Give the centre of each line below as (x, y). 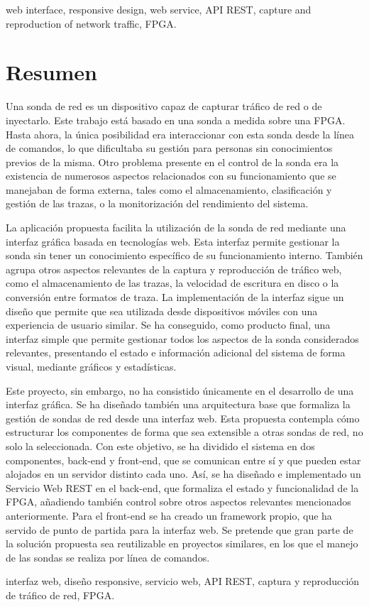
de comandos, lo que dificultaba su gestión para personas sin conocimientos (169, 148)
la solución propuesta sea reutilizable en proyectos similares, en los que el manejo (182, 543)
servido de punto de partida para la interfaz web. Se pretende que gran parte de (180, 529)
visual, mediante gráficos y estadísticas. (91, 366)
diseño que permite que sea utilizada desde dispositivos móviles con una (162, 311)
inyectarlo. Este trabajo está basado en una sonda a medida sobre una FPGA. (176, 120)
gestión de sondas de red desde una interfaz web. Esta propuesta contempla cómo (183, 418)
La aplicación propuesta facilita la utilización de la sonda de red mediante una (176, 228)
